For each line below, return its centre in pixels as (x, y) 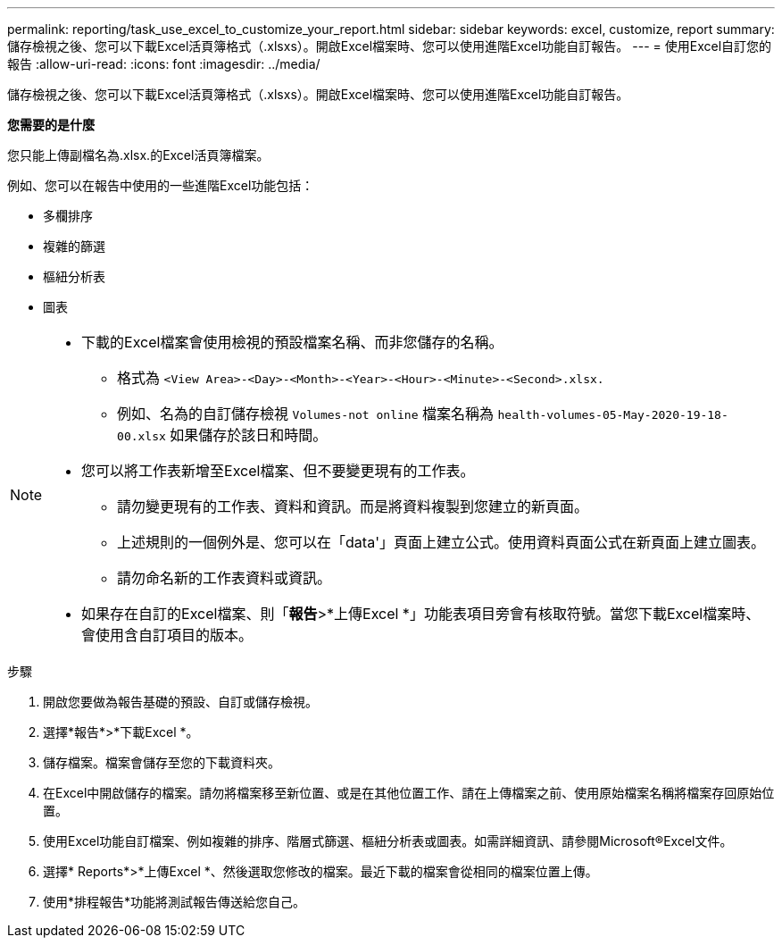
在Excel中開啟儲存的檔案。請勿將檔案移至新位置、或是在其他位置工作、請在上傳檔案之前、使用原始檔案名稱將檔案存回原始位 (409, 793)
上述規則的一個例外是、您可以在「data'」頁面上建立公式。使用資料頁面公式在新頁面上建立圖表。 (441, 542)
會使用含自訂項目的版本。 (167, 635)
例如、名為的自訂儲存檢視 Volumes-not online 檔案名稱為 (305, 414)
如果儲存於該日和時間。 (249, 435)
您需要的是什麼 (51, 125)
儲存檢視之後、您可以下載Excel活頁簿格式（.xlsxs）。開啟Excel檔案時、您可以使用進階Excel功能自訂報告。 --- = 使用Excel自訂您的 (390, 46)
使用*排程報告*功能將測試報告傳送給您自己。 (175, 902)
